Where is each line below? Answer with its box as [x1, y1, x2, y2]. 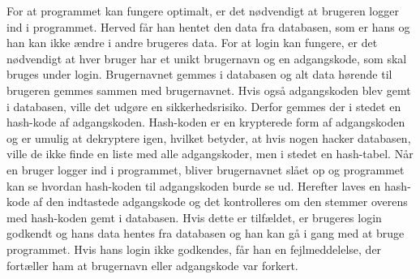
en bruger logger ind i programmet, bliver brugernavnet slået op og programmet [6, 161, 405, 178]
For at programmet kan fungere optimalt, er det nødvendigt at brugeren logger [6, 2, 399, 19]
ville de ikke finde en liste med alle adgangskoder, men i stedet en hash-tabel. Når [6, 145, 414, 162]
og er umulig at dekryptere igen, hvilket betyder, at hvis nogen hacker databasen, [6, 129, 411, 146]
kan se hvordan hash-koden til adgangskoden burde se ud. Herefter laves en [6, 177, 381, 194]
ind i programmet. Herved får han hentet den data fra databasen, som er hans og [6, 18, 410, 35]
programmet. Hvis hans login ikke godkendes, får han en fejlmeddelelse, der [6, 240, 382, 257]
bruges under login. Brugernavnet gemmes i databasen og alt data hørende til [6, 66, 392, 83]
